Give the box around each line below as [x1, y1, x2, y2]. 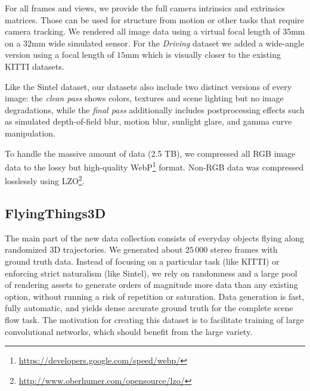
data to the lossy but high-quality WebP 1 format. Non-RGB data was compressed [5, 159, 304, 173]
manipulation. [5, 126, 55, 139]
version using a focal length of [5, 48, 114, 61]
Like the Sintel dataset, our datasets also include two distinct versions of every [5, 80, 292, 92]
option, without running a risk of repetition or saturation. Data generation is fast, [5, 290, 305, 302]
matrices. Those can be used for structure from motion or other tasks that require [5, 13, 305, 26]
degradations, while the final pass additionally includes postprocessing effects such [5, 103, 305, 116]
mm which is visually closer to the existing [125, 48, 281, 61]
